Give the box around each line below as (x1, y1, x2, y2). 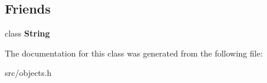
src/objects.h (5, 67, 52, 79)
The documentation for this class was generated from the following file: (5, 47, 263, 59)
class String (5, 27, 50, 39)
